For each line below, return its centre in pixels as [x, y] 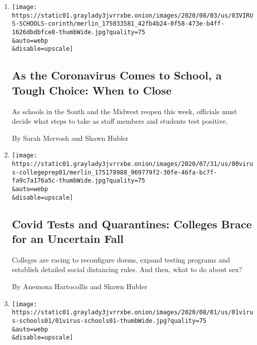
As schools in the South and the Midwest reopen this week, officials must [124, 111]
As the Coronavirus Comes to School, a [117, 75]
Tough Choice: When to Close [92, 90]
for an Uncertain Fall [68, 239]
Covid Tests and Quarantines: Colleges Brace [132, 224]
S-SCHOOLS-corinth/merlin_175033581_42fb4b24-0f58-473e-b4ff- [118, 24]
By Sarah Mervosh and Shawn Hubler [70, 138]
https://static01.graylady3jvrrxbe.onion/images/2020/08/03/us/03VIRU [133, 15]
